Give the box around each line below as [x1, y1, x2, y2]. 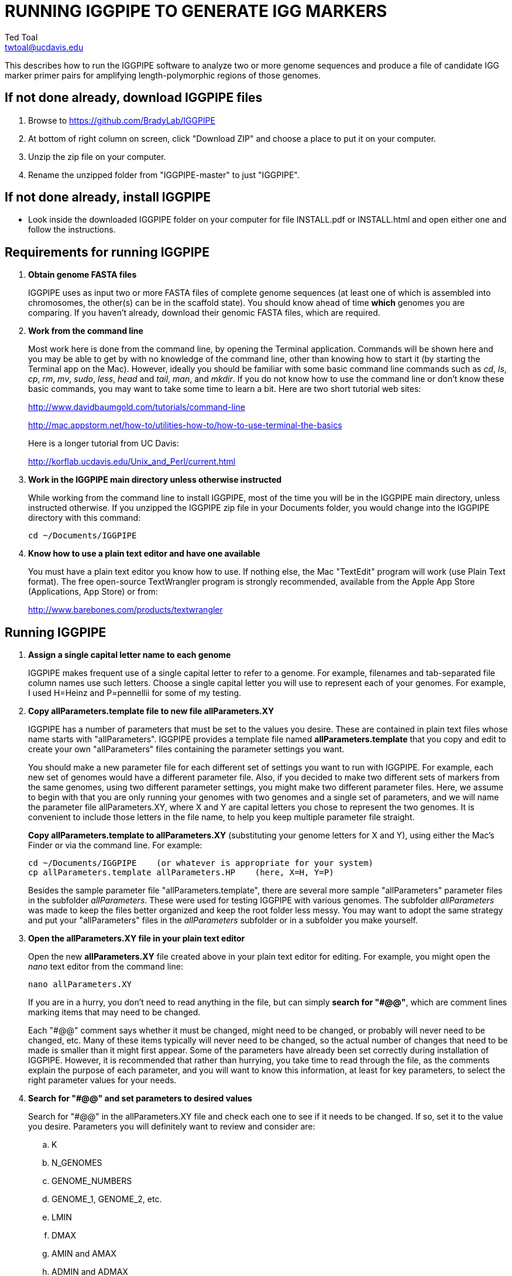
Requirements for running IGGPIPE [5, 244, 209, 260]
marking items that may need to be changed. [28, 1007, 201, 1018]
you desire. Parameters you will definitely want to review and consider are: [28, 1121, 315, 1132]
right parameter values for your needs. [28, 1075, 177, 1086]
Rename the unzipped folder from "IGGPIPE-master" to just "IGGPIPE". [28, 169, 300, 180]
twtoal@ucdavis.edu [5, 42, 84, 52]
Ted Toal [5, 32, 38, 42]
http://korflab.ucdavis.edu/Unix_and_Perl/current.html [28, 456, 236, 467]
